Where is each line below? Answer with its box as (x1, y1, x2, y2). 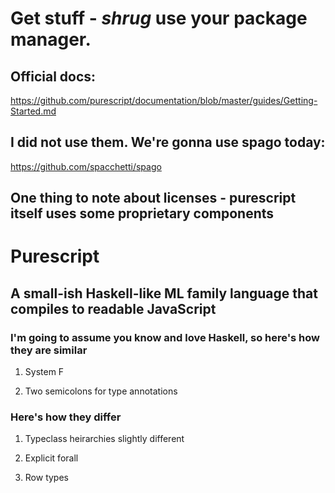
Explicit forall (24, 452, 79, 464)
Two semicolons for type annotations (24, 385, 178, 397)
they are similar (10, 343, 88, 357)
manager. (10, 28, 92, 51)
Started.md (10, 105, 57, 117)
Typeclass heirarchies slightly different (24, 433, 185, 445)
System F (24, 366, 65, 378)
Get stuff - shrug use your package (10, 7, 308, 30)
